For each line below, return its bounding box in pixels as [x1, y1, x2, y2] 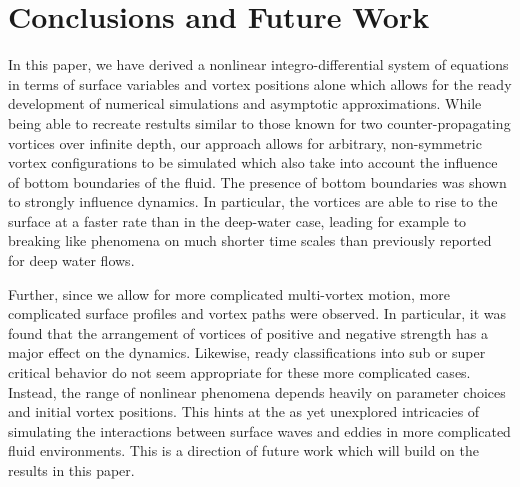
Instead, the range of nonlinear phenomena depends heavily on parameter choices [8, 381, 506, 402]
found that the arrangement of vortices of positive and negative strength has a [8, 322, 488, 343]
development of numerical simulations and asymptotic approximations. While [8, 93, 482, 114]
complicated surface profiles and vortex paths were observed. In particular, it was [8, 303, 507, 324]
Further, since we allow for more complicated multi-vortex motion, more [8, 283, 450, 304]
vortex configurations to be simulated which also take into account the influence [8, 152, 498, 173]
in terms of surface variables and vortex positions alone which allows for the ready [8, 73, 512, 94]
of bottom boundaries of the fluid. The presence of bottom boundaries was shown [8, 171, 507, 192]
